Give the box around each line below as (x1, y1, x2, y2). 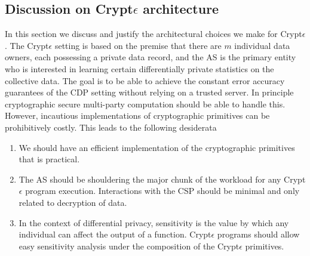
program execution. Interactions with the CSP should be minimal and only (25, 184, 300, 197)
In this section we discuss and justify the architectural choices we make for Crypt (5, 27, 302, 40)
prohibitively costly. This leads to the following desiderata (5, 121, 217, 133)
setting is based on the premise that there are (54, 39, 222, 51)
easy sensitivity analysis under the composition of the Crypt (19, 239, 240, 252)
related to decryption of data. (19, 196, 127, 208)
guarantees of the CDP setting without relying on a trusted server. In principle (5, 86, 294, 98)
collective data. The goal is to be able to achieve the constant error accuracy (5, 74, 285, 87)
